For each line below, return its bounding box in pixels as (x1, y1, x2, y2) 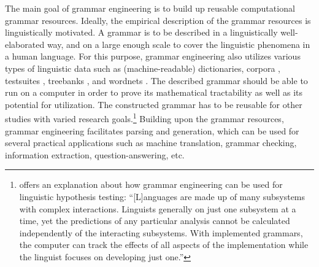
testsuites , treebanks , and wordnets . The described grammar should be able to (5, 74, 308, 87)
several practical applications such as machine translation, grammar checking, (5, 136, 297, 149)
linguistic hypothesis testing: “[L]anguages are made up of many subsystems (19, 190, 306, 203)
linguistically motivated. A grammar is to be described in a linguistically (5, 26, 278, 39)
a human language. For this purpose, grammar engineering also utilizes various (5, 50, 301, 63)
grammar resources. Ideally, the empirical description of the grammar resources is (5, 14, 311, 26)
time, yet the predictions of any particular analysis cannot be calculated (19, 214, 290, 227)
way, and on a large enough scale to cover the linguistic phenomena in (47, 37, 310, 50)
